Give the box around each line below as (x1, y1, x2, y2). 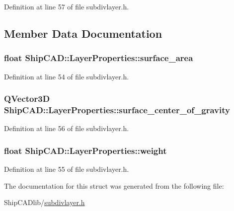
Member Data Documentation (4, 25, 162, 41)
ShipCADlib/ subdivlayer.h (4, 197, 85, 208)
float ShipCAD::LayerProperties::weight (4, 144, 167, 156)
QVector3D (4, 92, 50, 105)
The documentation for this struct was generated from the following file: (4, 180, 224, 191)
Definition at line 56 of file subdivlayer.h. (4, 123, 129, 134)
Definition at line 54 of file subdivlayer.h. (4, 71, 129, 81)
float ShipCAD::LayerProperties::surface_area (4, 52, 193, 64)
